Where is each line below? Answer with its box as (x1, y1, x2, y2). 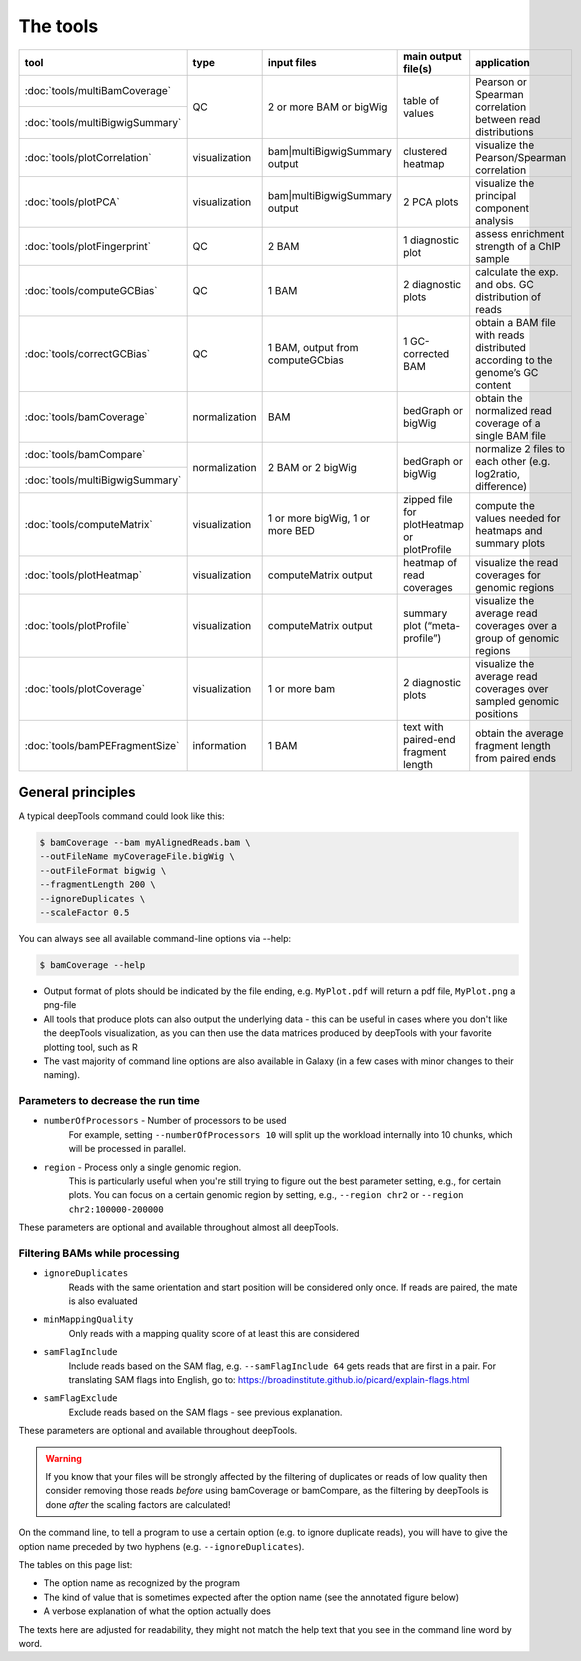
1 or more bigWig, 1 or (267, 511, 370, 525)
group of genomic (475, 631, 560, 645)
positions (475, 706, 519, 720)
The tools (18, 15, 99, 37)
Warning (45, 1452, 82, 1464)
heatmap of (403, 555, 458, 569)
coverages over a (475, 618, 557, 632)
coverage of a (475, 416, 541, 430)
